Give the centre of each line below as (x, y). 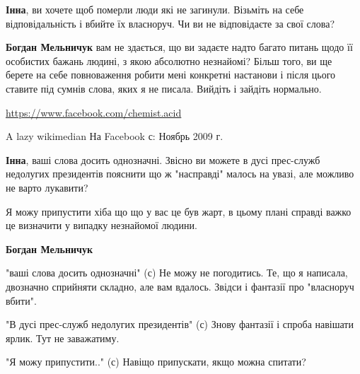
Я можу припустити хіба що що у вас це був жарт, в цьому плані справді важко (179, 211)
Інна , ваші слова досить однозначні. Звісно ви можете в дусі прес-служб (163, 159)
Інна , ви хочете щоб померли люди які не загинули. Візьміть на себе (155, 9)
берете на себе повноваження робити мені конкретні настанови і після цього (171, 75)
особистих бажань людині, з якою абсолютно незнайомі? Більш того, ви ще (169, 60)
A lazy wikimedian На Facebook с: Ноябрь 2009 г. (115, 136)
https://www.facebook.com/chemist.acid (94, 112)
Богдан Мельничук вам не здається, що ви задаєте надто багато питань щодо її (179, 47)
